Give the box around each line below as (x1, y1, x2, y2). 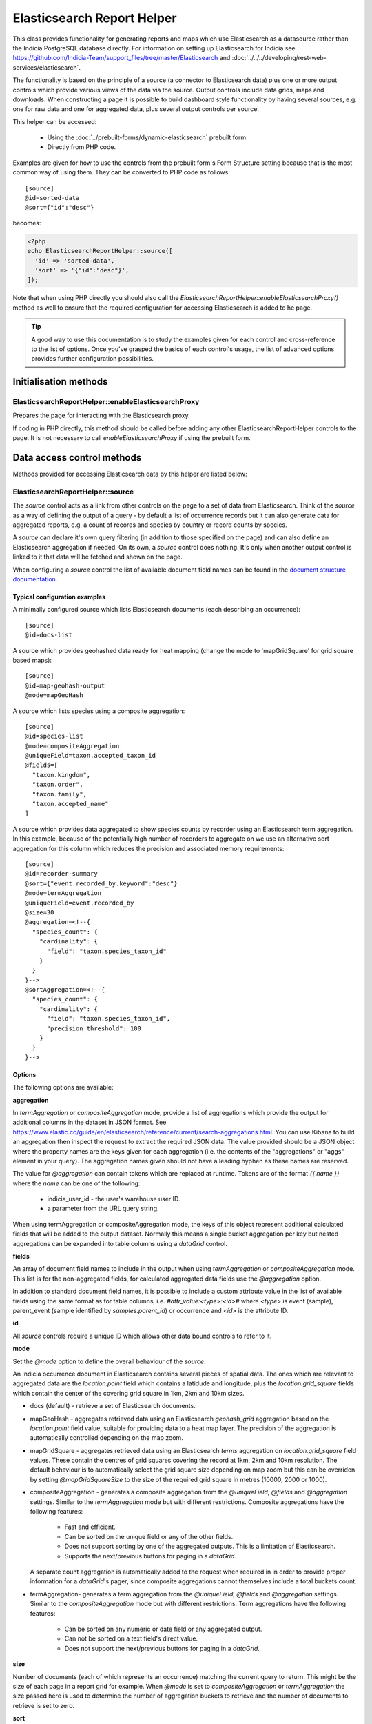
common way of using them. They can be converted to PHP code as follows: (12, 168, 230, 177)
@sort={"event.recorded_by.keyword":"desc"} (25, 879, 178, 888)
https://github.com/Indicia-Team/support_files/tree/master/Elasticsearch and (12, 54, 231, 62)
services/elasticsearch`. (12, 63, 81, 72)
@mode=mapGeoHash (25, 692, 83, 699)
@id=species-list (25, 732, 83, 741)
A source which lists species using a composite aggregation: (12, 707, 185, 715)
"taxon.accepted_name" (32, 800, 109, 808)
